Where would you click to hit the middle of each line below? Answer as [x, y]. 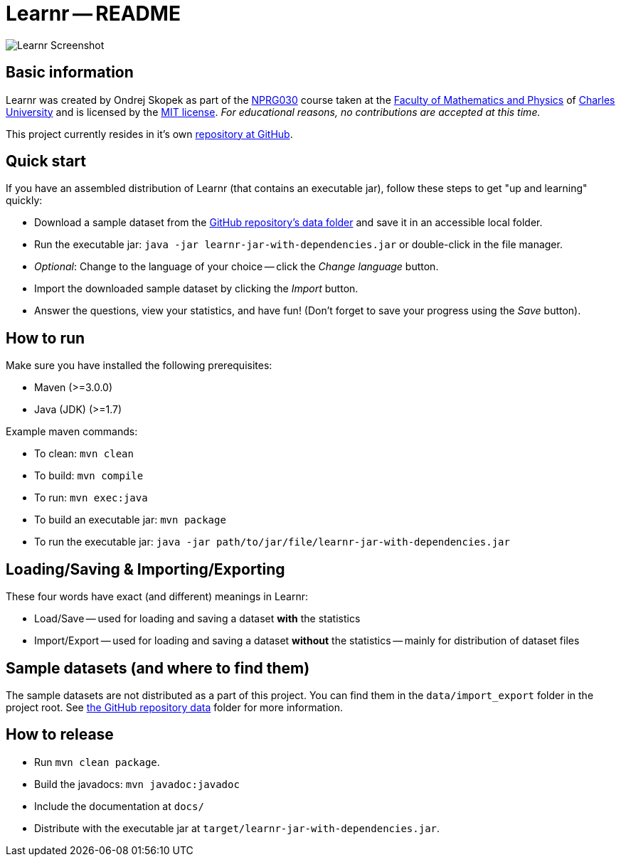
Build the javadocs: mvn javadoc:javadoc [137, 784]
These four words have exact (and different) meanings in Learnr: [157, 597]
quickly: [24, 201]
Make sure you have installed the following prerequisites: [139, 366]
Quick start [46, 161]
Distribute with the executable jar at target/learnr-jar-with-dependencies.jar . [237, 828]
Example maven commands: [72, 432]
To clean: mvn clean [84, 454]
